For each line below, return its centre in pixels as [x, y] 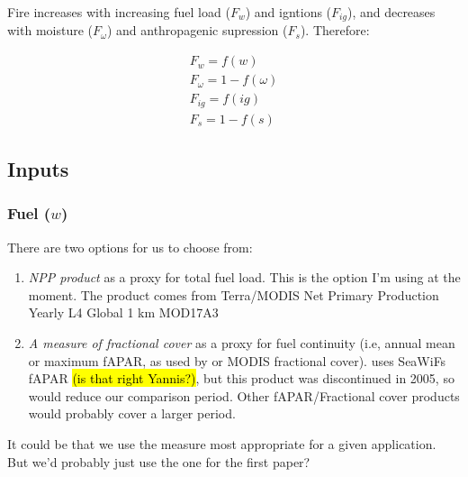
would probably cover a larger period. [132, 413]
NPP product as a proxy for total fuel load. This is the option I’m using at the [244, 277]
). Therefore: [335, 30]
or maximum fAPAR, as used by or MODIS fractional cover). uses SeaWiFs [237, 360]
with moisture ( [50, 30]
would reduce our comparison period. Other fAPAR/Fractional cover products [244, 395]
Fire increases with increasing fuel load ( [119, 12]
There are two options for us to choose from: [130, 247]
